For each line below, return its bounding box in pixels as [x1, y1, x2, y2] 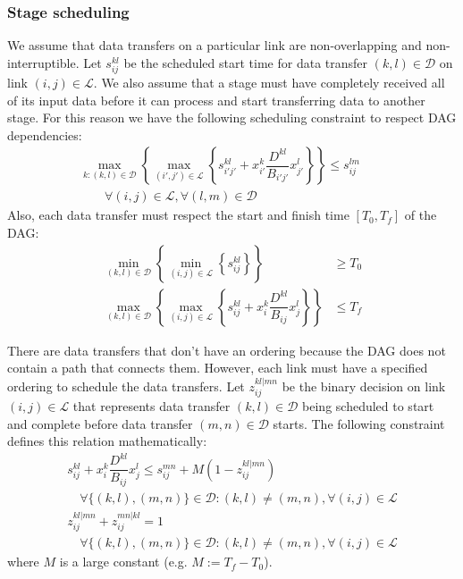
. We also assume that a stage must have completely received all [93, 72, 445, 91]
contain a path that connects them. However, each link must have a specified [7, 358, 428, 377]
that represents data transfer [72, 397, 231, 415]
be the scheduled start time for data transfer [123, 53, 368, 71]
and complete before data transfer [7, 414, 193, 432]
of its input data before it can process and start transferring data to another [7, 90, 425, 109]
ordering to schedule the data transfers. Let [7, 376, 245, 395]
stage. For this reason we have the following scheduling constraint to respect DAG [7, 108, 457, 127]
